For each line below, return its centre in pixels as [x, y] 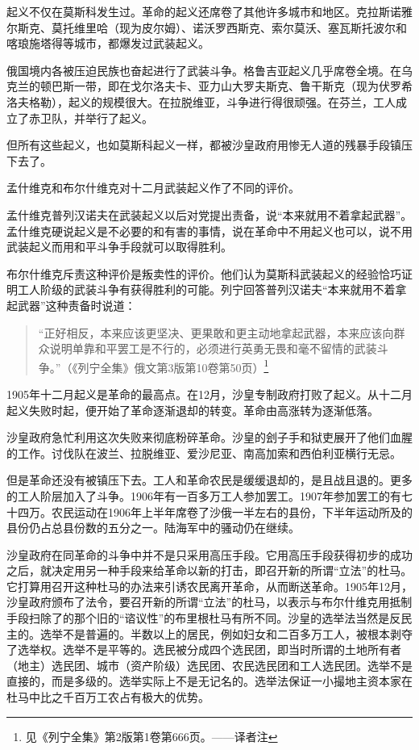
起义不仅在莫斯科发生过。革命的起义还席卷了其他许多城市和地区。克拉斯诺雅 [209, 11]
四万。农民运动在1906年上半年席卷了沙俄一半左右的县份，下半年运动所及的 [215, 511]
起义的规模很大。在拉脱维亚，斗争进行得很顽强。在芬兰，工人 [232, 101]
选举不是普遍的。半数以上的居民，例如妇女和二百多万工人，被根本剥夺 [226, 633]
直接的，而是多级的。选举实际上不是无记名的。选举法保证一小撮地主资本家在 [209, 681]
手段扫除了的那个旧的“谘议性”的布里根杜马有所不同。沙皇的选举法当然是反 [204, 618]
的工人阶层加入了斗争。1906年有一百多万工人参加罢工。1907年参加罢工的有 [204, 495]
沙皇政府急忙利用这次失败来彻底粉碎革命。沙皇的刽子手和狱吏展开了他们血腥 [209, 437]
